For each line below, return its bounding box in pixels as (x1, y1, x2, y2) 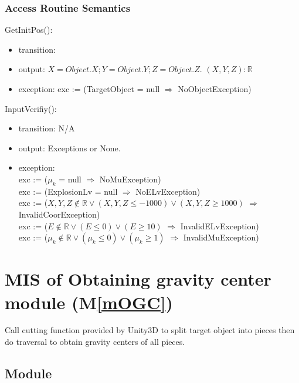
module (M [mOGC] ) (5, 290, 174, 314)
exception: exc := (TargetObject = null (18, 83, 160, 94)
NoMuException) (99, 172, 161, 185)
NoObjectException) (178, 83, 252, 94)
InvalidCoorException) (18, 208, 100, 220)
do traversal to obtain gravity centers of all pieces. (5, 335, 185, 348)
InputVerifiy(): (5, 102, 57, 114)
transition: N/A (18, 122, 75, 134)
